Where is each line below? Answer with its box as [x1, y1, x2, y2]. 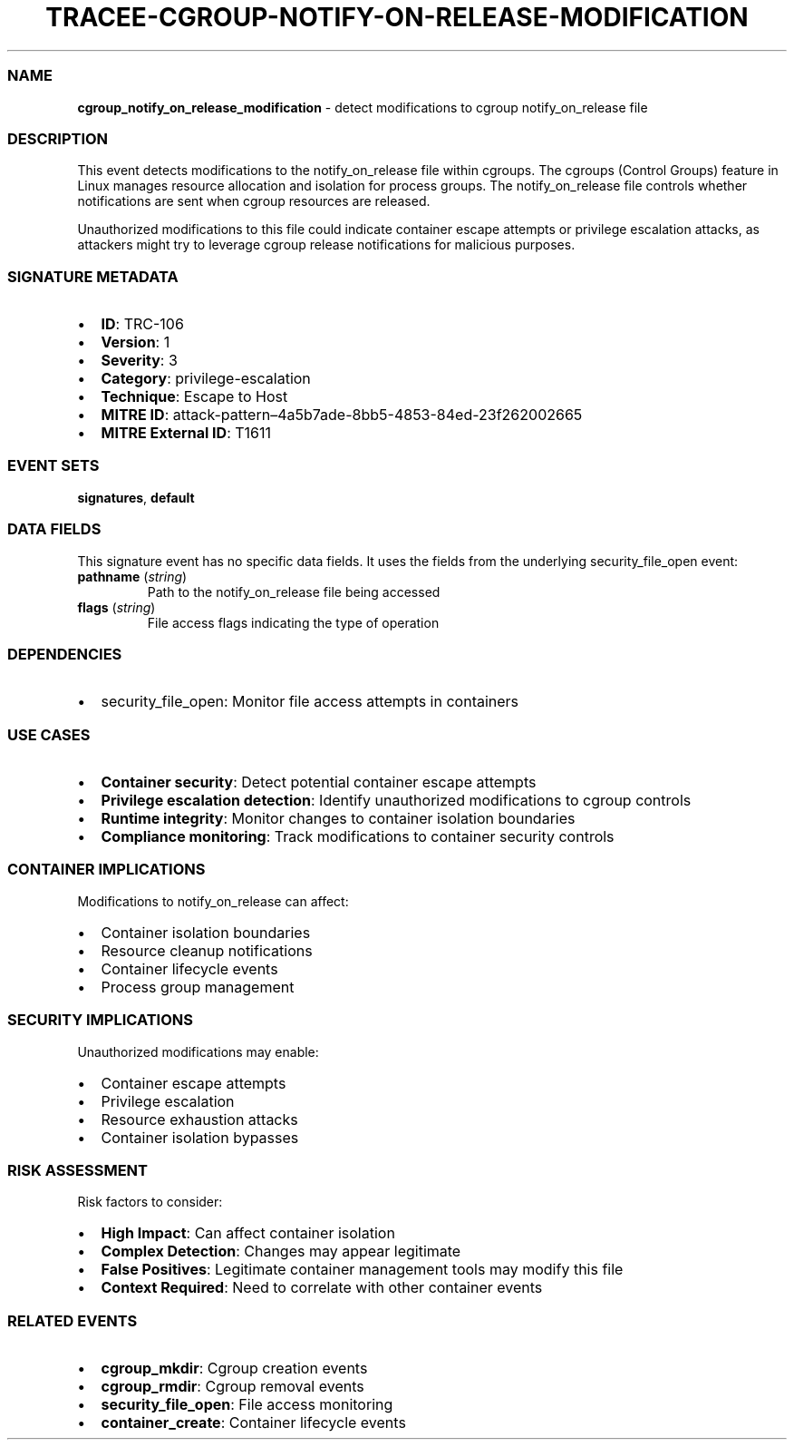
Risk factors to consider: [77, 1194, 223, 1210]
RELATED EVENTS [7, 1311, 138, 1330]
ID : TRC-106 [101, 315, 184, 333]
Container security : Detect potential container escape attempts [101, 773, 537, 791]
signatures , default [77, 489, 195, 505]
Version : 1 [101, 333, 170, 351]
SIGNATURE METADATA [7, 267, 179, 286]
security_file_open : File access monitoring [101, 1395, 393, 1413]
